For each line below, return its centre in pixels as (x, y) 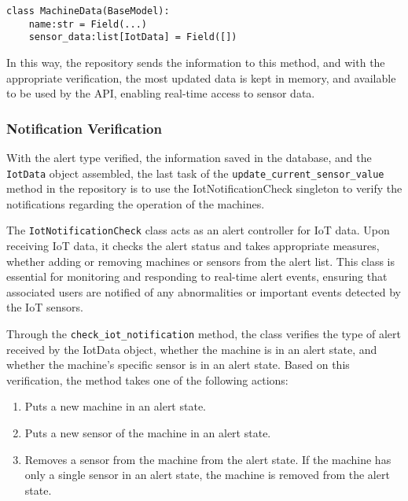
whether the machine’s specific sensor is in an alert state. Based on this (178, 365)
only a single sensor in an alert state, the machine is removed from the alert (207, 475)
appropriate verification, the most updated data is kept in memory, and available (201, 77)
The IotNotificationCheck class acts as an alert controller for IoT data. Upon (198, 230)
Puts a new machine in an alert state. (115, 406)
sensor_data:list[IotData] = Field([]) (133, 37)
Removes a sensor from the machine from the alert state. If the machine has (208, 459)
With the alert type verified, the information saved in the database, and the (189, 157)
